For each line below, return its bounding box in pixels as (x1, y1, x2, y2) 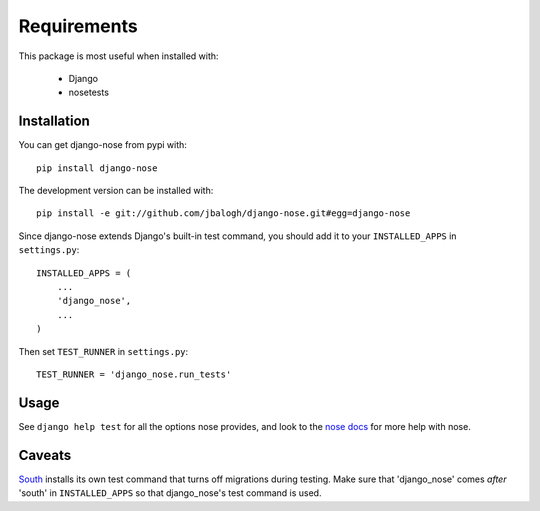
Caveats (18, 446, 72, 464)
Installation (18, 113, 90, 130)
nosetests (68, 86, 110, 99)
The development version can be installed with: (18, 185, 214, 197)
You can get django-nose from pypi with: (18, 139, 187, 151)
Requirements (18, 15, 139, 37)
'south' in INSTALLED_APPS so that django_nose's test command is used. (18, 487, 322, 499)
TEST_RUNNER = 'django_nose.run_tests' (36, 368, 232, 380)
